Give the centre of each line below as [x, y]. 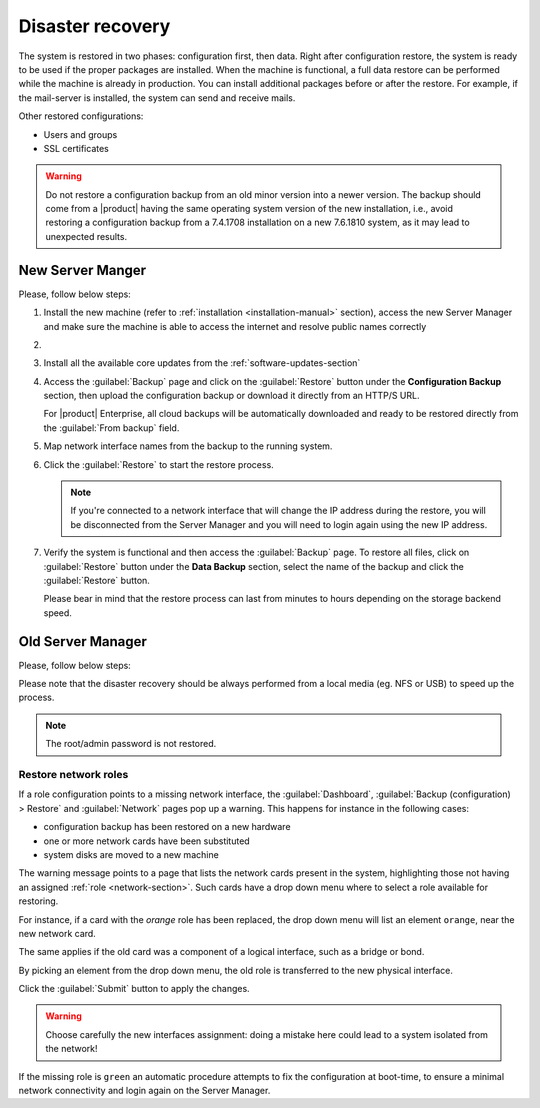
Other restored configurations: [81, 116]
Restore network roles [73, 775]
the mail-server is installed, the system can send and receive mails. [157, 97]
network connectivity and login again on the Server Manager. [144, 1091]
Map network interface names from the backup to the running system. [188, 446]
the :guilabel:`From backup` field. [111, 427]
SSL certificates [76, 148]
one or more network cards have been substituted [146, 841]
